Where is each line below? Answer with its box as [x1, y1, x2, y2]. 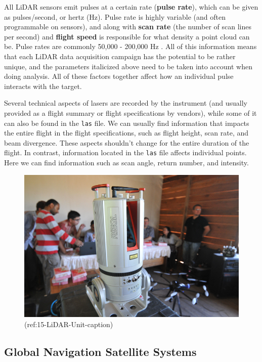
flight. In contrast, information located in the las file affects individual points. [4, 147, 247, 158]
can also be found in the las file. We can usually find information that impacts [4, 117, 249, 128]
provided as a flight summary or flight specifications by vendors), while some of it [4, 107, 257, 118]
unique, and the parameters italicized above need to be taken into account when [4, 61, 252, 71]
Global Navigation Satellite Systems [4, 343, 197, 359]
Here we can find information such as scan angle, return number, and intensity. [4, 157, 249, 168]
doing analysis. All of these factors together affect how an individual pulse [4, 71, 234, 81]
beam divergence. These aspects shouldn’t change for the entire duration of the [4, 137, 249, 148]
